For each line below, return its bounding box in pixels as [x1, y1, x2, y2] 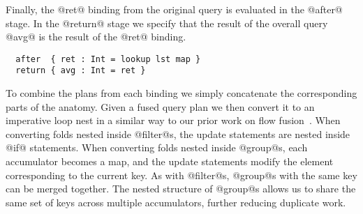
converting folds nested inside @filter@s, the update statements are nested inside [6, 126, 350, 141]
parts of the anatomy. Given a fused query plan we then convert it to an [6, 99, 315, 114]
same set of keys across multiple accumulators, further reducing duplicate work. [6, 194, 346, 209]
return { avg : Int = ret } [15, 66, 146, 76]
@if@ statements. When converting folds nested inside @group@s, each [6, 140, 308, 155]
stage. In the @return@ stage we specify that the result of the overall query [6, 15, 328, 30]
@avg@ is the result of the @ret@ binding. [6, 29, 186, 44]
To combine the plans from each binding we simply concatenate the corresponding [6, 86, 357, 100]
